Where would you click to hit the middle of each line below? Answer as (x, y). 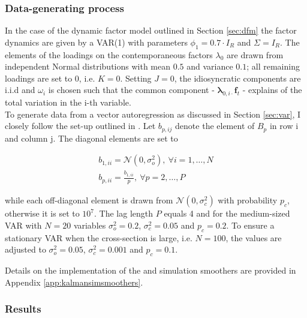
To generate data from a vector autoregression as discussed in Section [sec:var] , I (153, 114)
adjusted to (25, 249)
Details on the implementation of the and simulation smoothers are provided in (151, 270)
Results (23, 309)
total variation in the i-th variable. (68, 102)
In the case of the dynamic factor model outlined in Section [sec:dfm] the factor (151, 30)
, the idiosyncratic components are (237, 78)
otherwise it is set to (42, 213)
